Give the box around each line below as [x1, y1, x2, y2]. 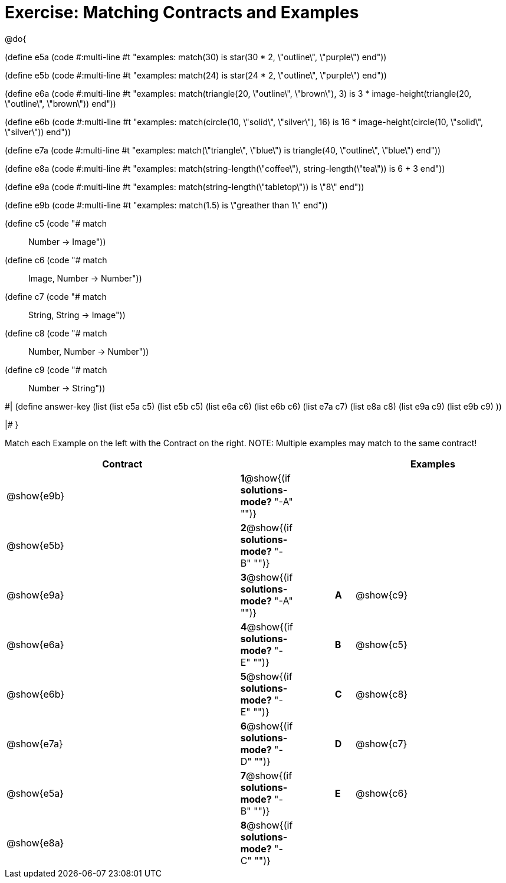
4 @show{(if [240, 620, 293, 633]
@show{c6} [355, 787, 408, 799]
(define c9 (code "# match [5, 364, 107, 375]
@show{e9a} [6, 588, 64, 601]
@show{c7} [355, 737, 408, 750]
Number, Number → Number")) [28, 346, 149, 357]
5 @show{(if [240, 670, 293, 682]
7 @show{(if [240, 769, 293, 781]
